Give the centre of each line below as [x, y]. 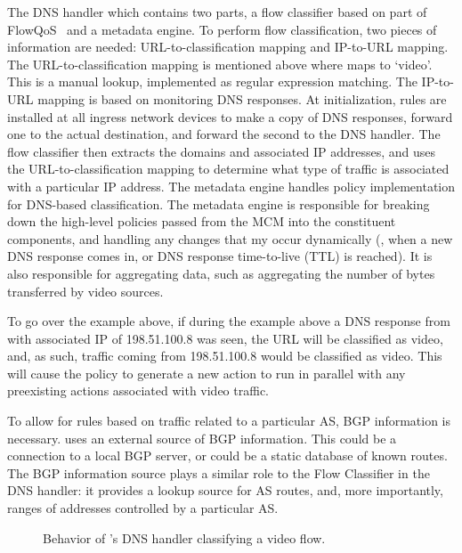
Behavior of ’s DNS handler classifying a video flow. [184, 537]
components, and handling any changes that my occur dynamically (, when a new [230, 238]
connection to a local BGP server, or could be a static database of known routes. [227, 455]
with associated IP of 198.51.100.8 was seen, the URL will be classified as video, [225, 338]
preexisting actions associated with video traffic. [138, 390]
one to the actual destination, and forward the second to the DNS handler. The [224, 134]
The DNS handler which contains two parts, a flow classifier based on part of [217, 12]
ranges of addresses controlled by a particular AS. [143, 508]
